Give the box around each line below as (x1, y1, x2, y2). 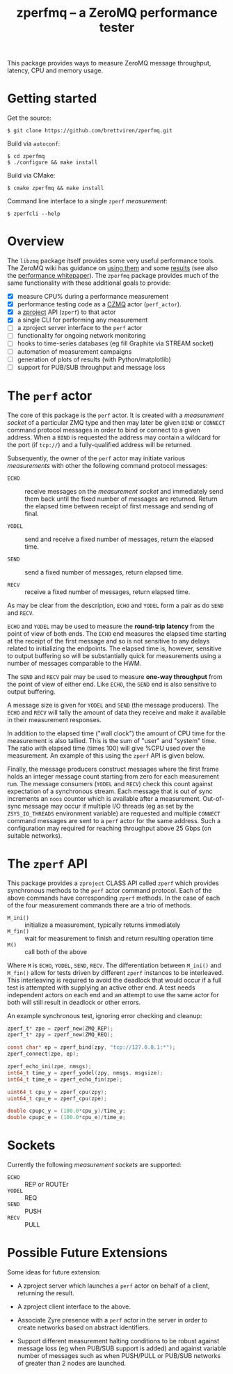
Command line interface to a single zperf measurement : (7, 197, 168, 205)
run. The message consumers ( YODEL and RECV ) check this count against (7, 779, 214, 788)
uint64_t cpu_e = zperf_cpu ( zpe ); (7, 1095, 108, 1102)
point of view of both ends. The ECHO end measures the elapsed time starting (7, 629, 227, 638)
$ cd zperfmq (7, 153, 45, 160)
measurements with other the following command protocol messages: (7, 461, 208, 469)
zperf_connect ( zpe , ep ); (7, 1050, 79, 1058)
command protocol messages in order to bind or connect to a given (7, 426, 200, 434)
